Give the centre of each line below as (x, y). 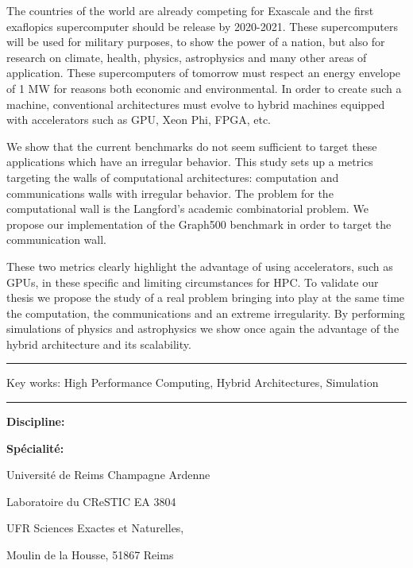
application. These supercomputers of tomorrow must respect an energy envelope (204, 73)
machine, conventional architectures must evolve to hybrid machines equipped (196, 104)
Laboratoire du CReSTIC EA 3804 (91, 501)
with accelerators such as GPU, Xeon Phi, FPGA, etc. (139, 120)
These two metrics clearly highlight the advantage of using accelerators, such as (200, 266)
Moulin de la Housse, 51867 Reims (90, 555)
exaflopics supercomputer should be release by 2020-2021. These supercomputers (203, 26)
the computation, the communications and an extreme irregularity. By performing (206, 313)
